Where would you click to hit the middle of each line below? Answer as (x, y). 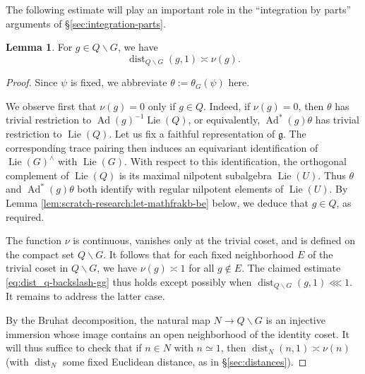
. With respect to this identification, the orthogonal (235, 161)
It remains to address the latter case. (85, 296)
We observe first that (51, 105)
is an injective (295, 320)
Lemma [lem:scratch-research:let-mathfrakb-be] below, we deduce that (157, 202)
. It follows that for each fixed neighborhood (199, 254)
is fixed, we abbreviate (119, 82)
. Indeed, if (227, 105)
